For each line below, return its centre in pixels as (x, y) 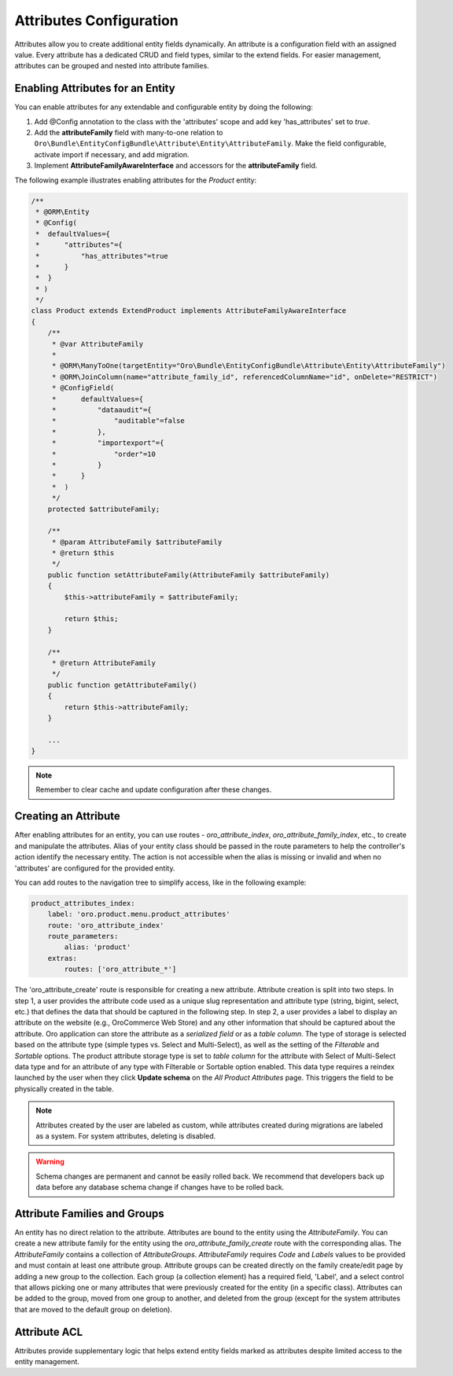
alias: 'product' (98, 947)
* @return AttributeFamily (104, 663)
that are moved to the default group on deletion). (94, 1309)
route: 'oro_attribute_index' (106, 925)
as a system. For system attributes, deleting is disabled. (126, 1135)
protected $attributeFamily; (104, 509)
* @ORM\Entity (63, 212)
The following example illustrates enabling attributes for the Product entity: (136, 180)
